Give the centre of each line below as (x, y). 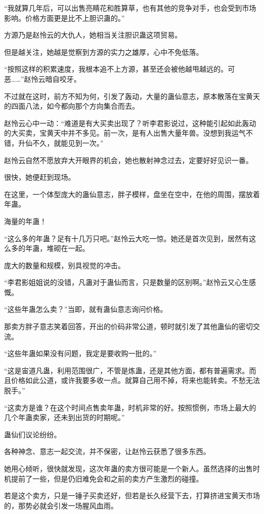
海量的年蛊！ (25, 221)
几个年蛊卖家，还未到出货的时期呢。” (64, 417)
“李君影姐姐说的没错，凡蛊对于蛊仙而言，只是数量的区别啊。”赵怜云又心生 (127, 282)
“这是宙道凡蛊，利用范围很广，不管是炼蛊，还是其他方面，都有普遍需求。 (127, 370)
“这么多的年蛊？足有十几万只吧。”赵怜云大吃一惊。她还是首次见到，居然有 (127, 238)
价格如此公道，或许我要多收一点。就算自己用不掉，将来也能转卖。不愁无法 (135, 380)
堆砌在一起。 (68, 248)
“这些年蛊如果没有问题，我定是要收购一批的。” (80, 353)
